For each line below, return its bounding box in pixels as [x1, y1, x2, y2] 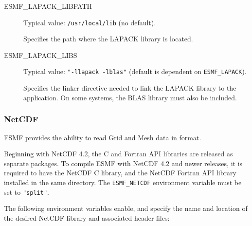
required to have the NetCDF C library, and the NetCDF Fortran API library [4, 168, 236, 178]
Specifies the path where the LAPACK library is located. [23, 34, 193, 44]
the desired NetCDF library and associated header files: [4, 212, 170, 223]
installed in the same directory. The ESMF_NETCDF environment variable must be [4, 177, 242, 187]
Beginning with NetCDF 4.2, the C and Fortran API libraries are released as [4, 149, 233, 159]
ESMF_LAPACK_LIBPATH [4, 1, 92, 11]
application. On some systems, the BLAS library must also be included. [23, 92, 237, 102]
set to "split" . [4, 187, 49, 197]
